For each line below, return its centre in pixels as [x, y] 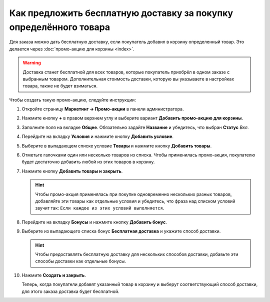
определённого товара [59, 27]
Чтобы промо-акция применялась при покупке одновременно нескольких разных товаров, [133, 194]
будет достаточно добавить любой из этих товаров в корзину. [88, 162]
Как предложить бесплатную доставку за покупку [121, 13]
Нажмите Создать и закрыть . [54, 275]
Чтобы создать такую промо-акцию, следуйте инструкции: [72, 99]
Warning [32, 63]
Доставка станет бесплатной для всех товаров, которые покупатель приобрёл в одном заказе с [126, 72]
